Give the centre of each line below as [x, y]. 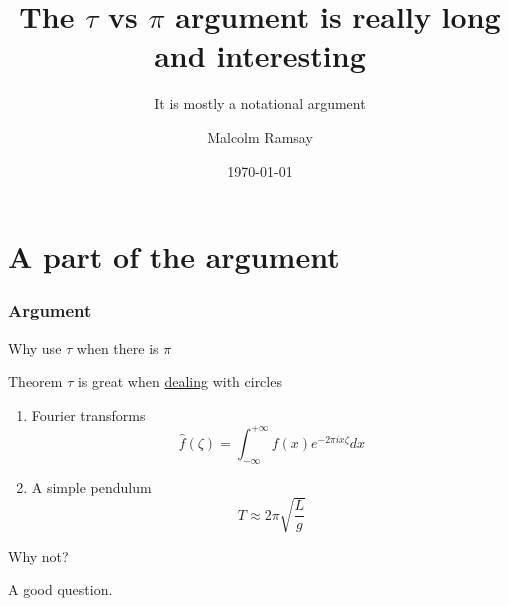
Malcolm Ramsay [260, 136]
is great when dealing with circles [179, 381]
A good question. [60, 589]
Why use [35, 347]
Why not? [38, 555]
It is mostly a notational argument [260, 103]
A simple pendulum [91, 486]
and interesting [260, 55]
